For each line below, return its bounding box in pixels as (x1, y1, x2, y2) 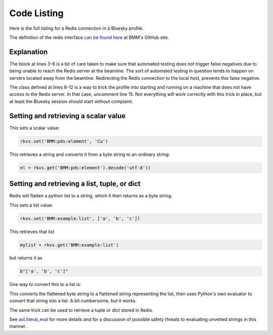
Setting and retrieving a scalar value (9, 111, 126, 120)
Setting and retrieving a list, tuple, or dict (9, 180, 141, 188)
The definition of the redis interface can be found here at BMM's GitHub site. (9, 34, 169, 40)
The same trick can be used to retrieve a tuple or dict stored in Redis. (9, 307, 154, 313)
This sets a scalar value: (9, 125, 60, 131)
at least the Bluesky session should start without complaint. (9, 98, 133, 104)
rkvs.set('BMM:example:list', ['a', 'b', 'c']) (20, 215, 140, 221)
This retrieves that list (9, 229, 55, 235)
